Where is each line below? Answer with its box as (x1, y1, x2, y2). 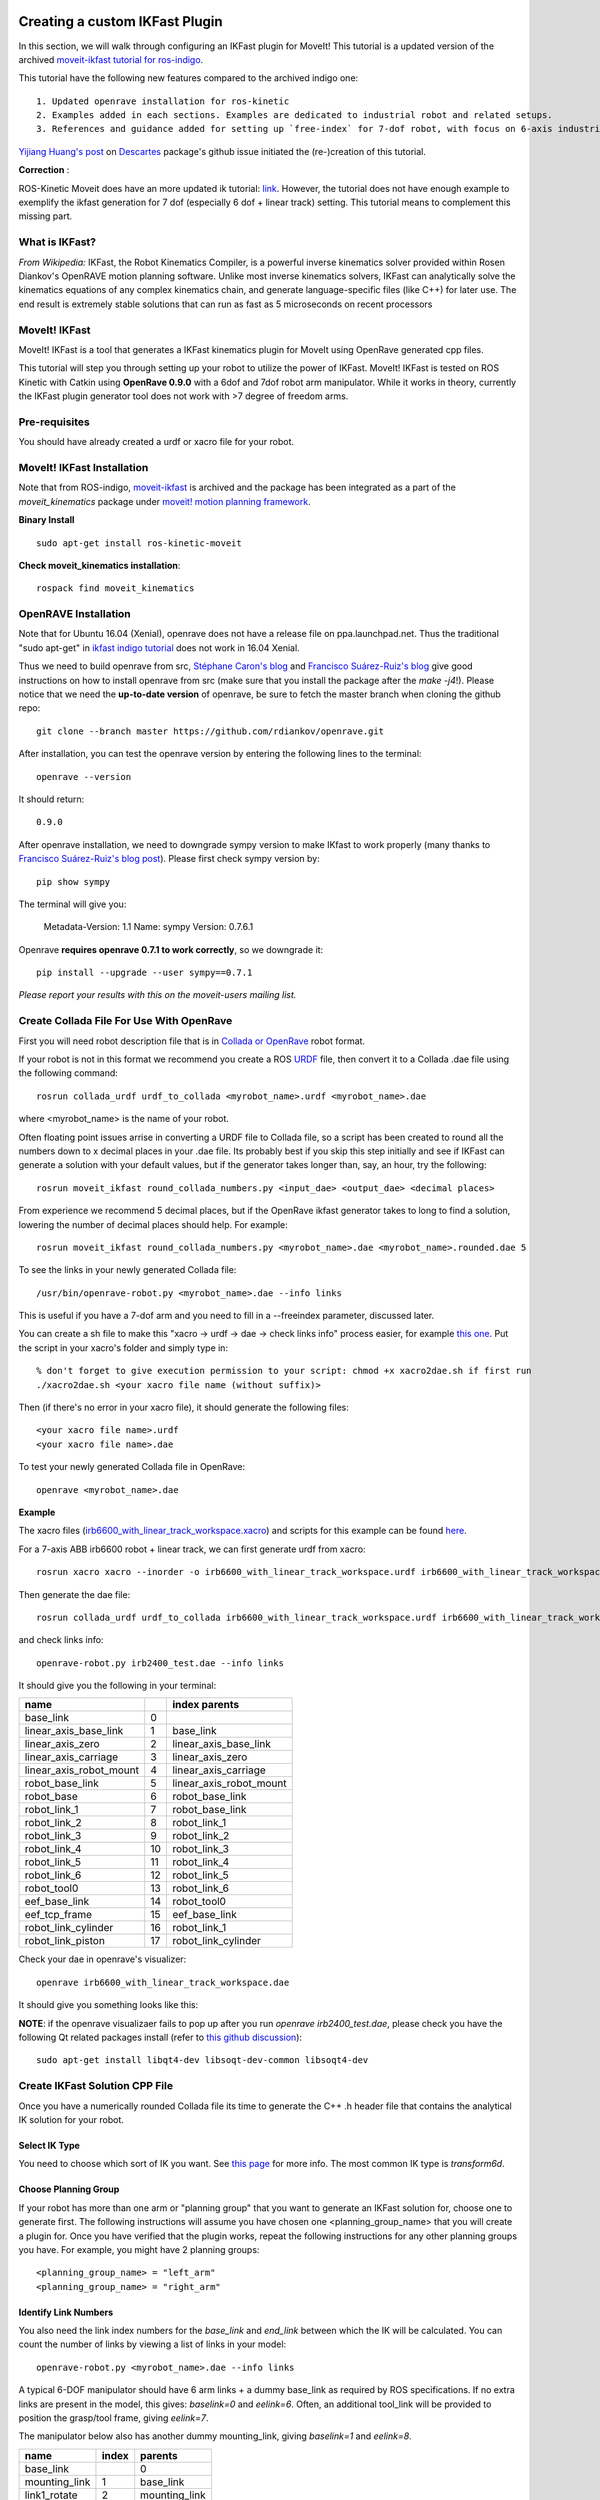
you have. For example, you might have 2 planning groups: (18, 2243, 260, 2255)
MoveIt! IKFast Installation (18, 460, 149, 474)
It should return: (18, 793, 85, 805)
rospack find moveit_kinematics (36, 583, 195, 594)
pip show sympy (36, 876, 111, 887)
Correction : (18, 164, 70, 176)
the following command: (18, 1067, 119, 1079)
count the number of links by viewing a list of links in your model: (18, 2338, 287, 2350)
